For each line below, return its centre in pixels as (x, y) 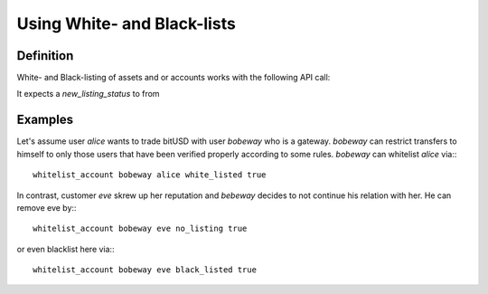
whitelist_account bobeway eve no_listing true (140, 229)
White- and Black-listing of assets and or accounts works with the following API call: (174, 78)
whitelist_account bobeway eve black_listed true (145, 270)
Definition (45, 56)
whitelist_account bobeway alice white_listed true (150, 175)
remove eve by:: (47, 207)
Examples (45, 120)
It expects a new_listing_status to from (88, 94)
